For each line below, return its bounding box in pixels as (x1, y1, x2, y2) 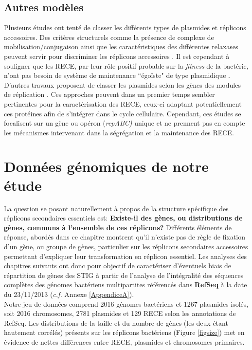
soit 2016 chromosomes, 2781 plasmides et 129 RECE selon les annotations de (4, 308, 236, 318)
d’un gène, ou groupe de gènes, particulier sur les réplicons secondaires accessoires (4, 241, 248, 252)
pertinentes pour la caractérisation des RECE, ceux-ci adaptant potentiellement (4, 98, 242, 109)
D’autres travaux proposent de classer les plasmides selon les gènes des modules (4, 79, 241, 90)
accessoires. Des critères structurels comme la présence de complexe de (4, 32, 214, 42)
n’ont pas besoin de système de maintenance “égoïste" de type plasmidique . (4, 70, 230, 80)
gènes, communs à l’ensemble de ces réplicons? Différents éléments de (4, 222, 232, 232)
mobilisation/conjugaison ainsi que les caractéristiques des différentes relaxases (4, 41, 238, 52)
